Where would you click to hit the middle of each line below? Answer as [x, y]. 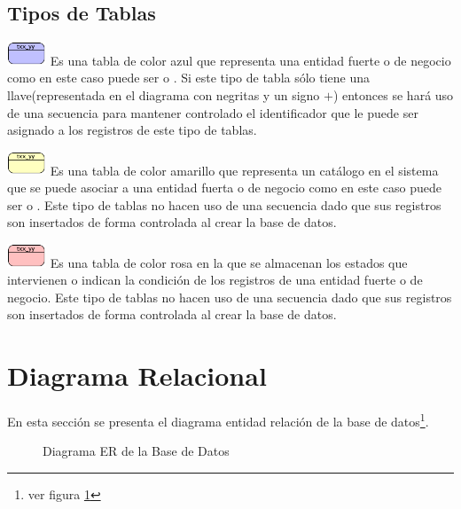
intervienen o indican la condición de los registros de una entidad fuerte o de [215, 280]
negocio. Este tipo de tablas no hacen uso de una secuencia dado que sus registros [230, 297]
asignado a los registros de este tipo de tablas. [132, 130]
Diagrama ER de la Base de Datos [136, 451]
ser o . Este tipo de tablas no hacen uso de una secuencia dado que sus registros [224, 204]
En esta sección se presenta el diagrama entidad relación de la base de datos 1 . [218, 420]
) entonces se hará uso [393, 95]
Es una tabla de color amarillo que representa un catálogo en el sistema [244, 170]
